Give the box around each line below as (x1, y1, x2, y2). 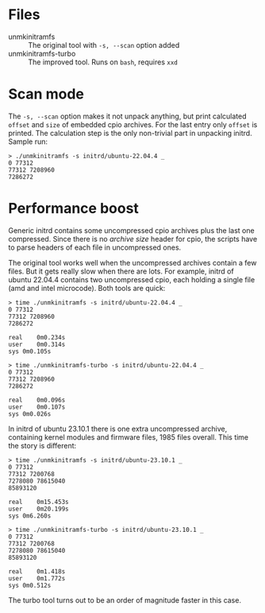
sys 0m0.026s (8, 409, 52, 418)
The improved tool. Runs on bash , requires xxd (28, 57, 179, 67)
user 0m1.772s (8, 574, 66, 582)
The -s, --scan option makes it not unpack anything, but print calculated (8, 111, 248, 121)
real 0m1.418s (8, 567, 66, 576)
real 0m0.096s (8, 396, 66, 404)
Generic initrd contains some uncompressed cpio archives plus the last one (8, 225, 255, 235)
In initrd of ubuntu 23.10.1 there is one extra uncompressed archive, (8, 424, 228, 433)
